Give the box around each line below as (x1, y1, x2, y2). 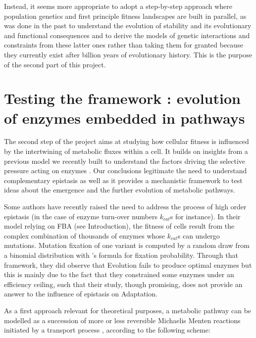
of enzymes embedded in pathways (4, 107, 245, 128)
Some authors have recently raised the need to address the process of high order (4, 201, 247, 212)
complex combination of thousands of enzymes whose (4, 230, 165, 241)
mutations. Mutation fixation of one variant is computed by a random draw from (4, 240, 250, 250)
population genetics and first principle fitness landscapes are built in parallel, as (4, 10, 247, 21)
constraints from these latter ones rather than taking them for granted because (4, 40, 243, 50)
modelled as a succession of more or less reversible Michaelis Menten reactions (4, 315, 241, 325)
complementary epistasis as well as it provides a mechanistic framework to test (4, 175, 243, 185)
